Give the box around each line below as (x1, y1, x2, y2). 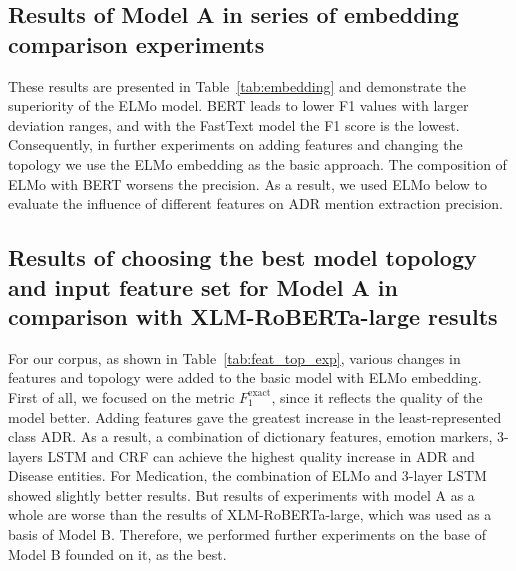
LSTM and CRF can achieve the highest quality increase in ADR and (47, 445, 475, 466)
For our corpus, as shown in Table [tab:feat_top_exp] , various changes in (8, 347, 461, 368)
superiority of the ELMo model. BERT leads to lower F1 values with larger (8, 95, 469, 116)
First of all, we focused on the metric (8, 386, 235, 407)
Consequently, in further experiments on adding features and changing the (8, 134, 463, 155)
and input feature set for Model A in (8, 271, 398, 302)
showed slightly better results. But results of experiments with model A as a (8, 484, 475, 505)
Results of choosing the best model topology (8, 242, 477, 273)
